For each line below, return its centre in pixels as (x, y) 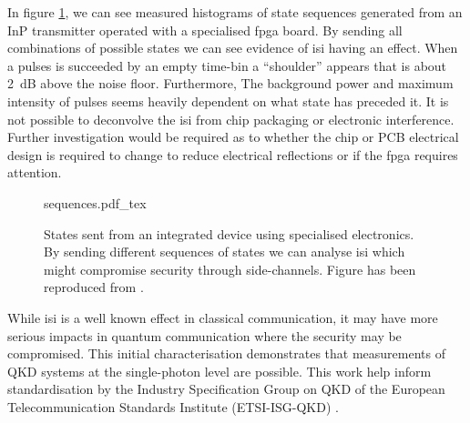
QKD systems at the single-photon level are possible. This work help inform (220, 371)
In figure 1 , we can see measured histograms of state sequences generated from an (235, 12)
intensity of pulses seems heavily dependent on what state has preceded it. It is (228, 101)
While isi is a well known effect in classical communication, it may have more (223, 317)
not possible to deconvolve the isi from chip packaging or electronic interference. (231, 119)
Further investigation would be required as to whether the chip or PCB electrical (233, 137)
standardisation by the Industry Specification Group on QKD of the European (226, 389)
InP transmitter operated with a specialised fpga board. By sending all (205, 30)
